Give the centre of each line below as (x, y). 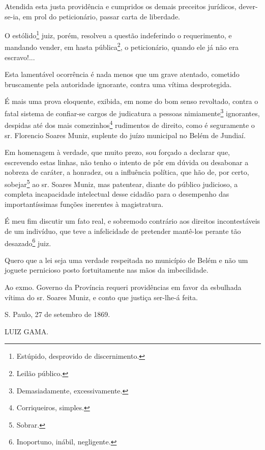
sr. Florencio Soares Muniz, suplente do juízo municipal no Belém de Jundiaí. (125, 135)
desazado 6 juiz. (28, 242)
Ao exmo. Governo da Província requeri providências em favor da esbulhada (123, 287)
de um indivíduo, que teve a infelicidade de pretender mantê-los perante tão (123, 231)
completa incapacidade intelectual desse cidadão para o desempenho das (117, 194)
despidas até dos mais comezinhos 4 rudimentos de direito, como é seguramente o (130, 124)
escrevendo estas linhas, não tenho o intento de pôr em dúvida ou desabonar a (127, 162)
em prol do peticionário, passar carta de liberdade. (101, 16)
